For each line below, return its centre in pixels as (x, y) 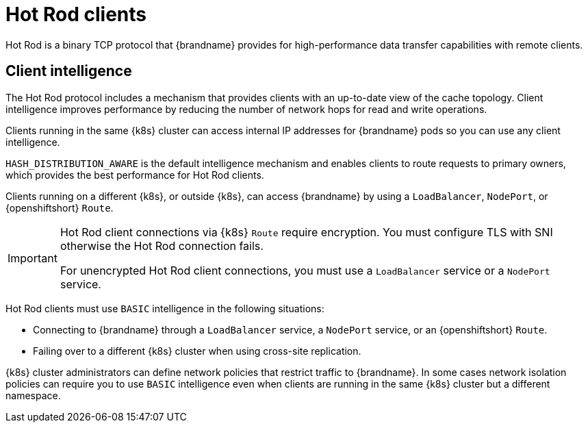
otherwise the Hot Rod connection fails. (162, 246)
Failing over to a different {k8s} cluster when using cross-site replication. (197, 351)
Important (33, 258)
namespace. (33, 395)
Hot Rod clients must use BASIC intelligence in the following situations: (165, 308)
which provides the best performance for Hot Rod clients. (135, 175)
